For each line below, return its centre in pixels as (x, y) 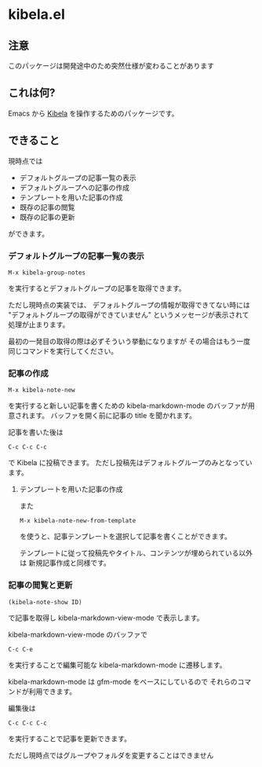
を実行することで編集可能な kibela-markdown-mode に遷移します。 (117, 665)
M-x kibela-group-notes (47, 273)
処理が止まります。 (39, 325)
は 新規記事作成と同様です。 (65, 563)
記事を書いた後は (36, 432)
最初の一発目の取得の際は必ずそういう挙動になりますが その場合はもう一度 (129, 341)
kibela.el (36, 15)
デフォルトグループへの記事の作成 (74, 187)
